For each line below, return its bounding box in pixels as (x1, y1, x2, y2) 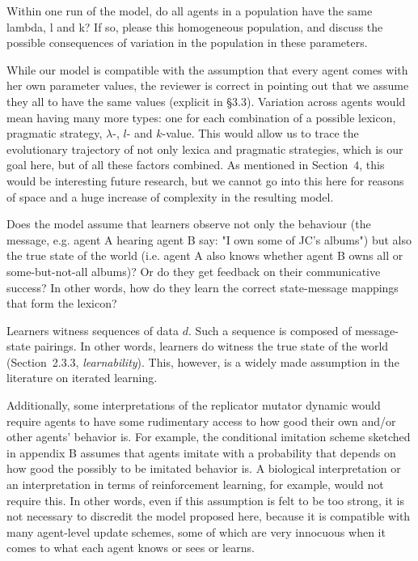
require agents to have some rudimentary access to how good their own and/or (6, 412, 396, 429)
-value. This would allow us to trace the (162, 125, 359, 142)
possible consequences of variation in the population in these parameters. (6, 34, 368, 51)
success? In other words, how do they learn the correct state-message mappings (6, 278, 399, 295)
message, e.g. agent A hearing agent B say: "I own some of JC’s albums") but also (6, 231, 412, 248)
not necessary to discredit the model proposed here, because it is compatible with (6, 508, 411, 525)
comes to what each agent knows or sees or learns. (6, 539, 255, 556)
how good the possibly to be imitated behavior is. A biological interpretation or (6, 460, 401, 477)
